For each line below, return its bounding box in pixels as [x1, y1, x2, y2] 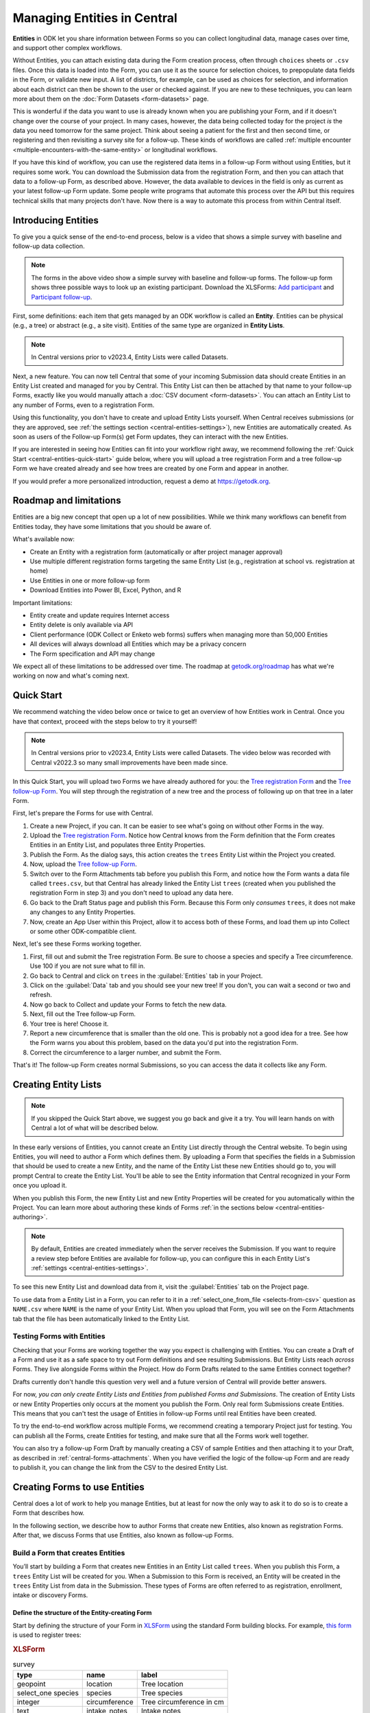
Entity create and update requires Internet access [29, 611, 170, 619]
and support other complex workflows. [12, 43, 123, 51]
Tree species [140, 1688, 183, 1697]
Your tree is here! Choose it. [29, 1020, 109, 1028]
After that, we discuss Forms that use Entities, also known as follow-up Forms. [12, 1531, 234, 1540]
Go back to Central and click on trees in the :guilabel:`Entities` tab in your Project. [29, 972, 263, 980]
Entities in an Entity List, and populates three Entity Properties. [29, 841, 206, 849]
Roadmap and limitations [12, 495, 121, 506]
